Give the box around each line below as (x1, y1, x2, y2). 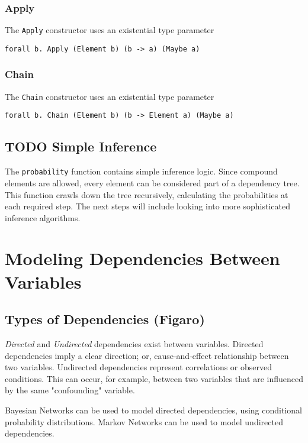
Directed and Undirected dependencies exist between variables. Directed (5, 338, 264, 350)
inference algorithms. (5, 211, 81, 224)
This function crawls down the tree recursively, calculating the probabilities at (5, 188, 288, 201)
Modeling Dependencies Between (5, 246, 280, 270)
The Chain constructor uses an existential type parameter (5, 90, 214, 102)
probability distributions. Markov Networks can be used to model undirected (5, 415, 283, 428)
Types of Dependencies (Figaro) (5, 310, 205, 328)
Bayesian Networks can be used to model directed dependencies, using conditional (5, 404, 302, 416)
